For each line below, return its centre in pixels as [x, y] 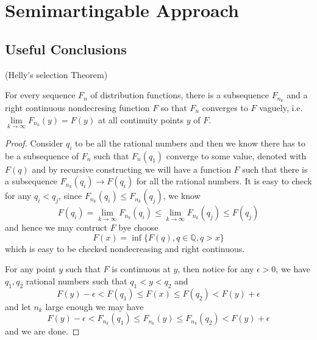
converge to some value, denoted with [236, 155]
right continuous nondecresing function [77, 108]
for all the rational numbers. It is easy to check [224, 181]
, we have [293, 269]
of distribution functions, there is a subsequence [180, 95]
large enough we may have [94, 306]
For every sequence [40, 95]
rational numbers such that [77, 281]
